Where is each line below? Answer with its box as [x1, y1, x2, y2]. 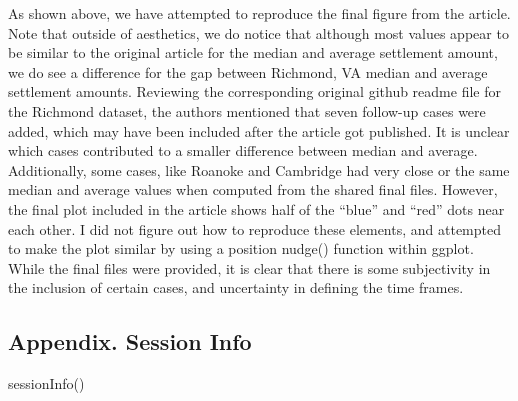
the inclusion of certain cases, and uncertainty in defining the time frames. [8, 277, 464, 298]
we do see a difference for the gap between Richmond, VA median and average [8, 61, 488, 82]
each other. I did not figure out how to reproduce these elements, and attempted [8, 218, 502, 239]
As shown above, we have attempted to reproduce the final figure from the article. [8, 3, 511, 23]
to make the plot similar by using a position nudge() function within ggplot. [8, 238, 474, 259]
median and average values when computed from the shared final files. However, [8, 179, 498, 200]
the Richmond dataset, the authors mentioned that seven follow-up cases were [8, 100, 486, 121]
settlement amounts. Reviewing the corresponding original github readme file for [8, 81, 501, 102]
